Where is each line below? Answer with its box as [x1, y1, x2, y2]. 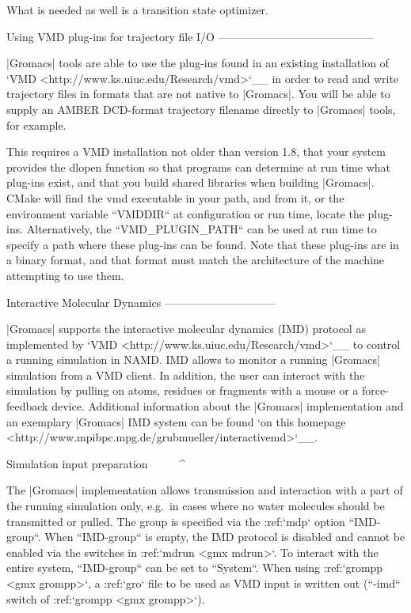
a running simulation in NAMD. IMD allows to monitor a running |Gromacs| [6, 351, 380, 368]
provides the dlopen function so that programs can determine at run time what [6, 158, 391, 175]
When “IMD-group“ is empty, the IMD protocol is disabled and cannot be [44, 528, 405, 545]
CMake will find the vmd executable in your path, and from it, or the [6, 189, 344, 206]
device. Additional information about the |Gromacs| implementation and [51, 398, 404, 414]
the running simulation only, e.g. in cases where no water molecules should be [6, 498, 385, 514]
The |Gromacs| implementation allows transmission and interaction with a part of [6, 482, 403, 498]
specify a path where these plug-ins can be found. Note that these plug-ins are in [6, 236, 399, 252]
